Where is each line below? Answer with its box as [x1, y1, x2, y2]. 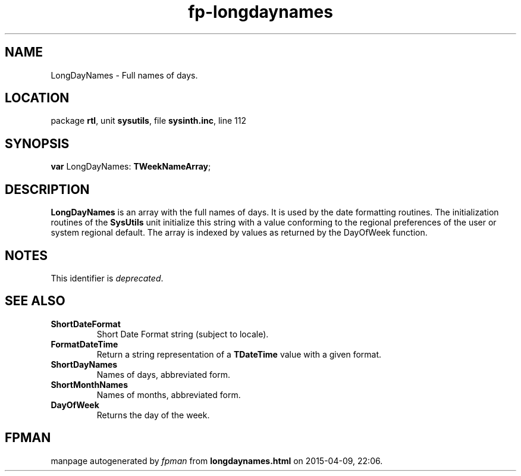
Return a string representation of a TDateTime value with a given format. [96, 349, 382, 359]
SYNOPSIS [5, 136, 70, 151]
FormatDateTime [51, 339, 118, 349]
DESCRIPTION [5, 181, 90, 197]
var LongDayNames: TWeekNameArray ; [51, 161, 211, 172]
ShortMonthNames [51, 379, 128, 390]
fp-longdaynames [188, 2, 333, 22]
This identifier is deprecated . [51, 273, 164, 283]
